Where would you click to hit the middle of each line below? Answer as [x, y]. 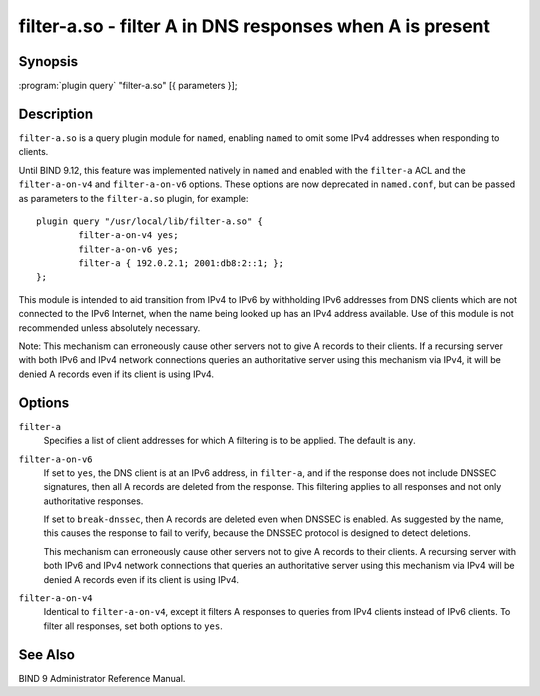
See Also [46, 654]
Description [56, 113]
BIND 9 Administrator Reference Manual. [102, 678]
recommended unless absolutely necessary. [109, 327]
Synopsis [48, 61]
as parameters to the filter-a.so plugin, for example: [133, 198]
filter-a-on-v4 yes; [128, 235]
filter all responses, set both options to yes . [133, 626]
